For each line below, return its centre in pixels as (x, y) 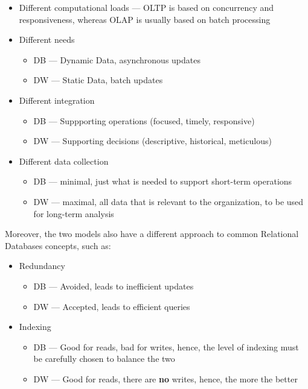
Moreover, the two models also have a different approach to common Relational (152, 234)
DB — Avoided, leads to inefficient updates (114, 286)
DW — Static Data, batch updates (98, 80)
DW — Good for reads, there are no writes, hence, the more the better (165, 378)
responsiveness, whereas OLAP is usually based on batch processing (145, 19)
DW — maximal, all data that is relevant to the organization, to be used (168, 201)
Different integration (57, 100)
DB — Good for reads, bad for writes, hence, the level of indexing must (166, 346)
